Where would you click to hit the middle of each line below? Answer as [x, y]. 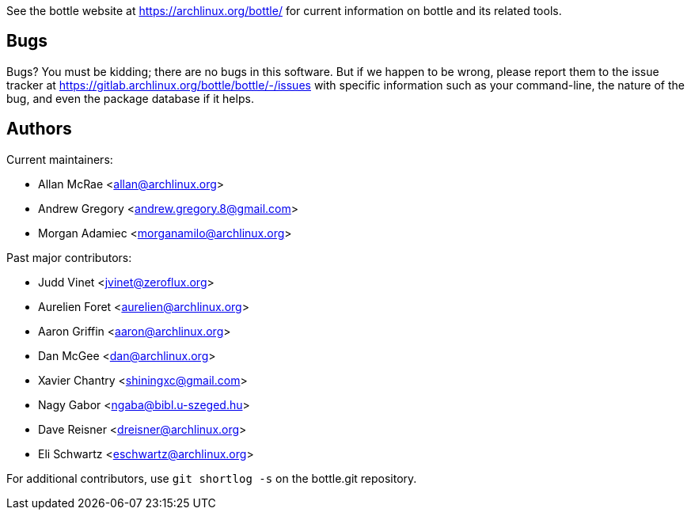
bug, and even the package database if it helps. [130, 98]
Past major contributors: [69, 257]
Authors [39, 129]
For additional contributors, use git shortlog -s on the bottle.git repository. [212, 478]
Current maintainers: [60, 159]
